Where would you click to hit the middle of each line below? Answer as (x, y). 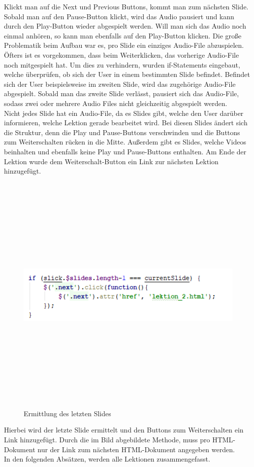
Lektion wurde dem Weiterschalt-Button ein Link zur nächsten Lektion (111, 161)
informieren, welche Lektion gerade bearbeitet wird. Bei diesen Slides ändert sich (126, 123)
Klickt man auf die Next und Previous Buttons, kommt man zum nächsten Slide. (126, 6)
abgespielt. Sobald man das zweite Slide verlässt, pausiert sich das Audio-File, (122, 93)
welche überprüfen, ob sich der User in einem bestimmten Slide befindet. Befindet (127, 74)
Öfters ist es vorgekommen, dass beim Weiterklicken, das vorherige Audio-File (122, 54)
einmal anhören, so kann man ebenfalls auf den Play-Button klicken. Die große (123, 35)
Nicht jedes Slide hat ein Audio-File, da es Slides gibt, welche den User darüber (124, 113)
